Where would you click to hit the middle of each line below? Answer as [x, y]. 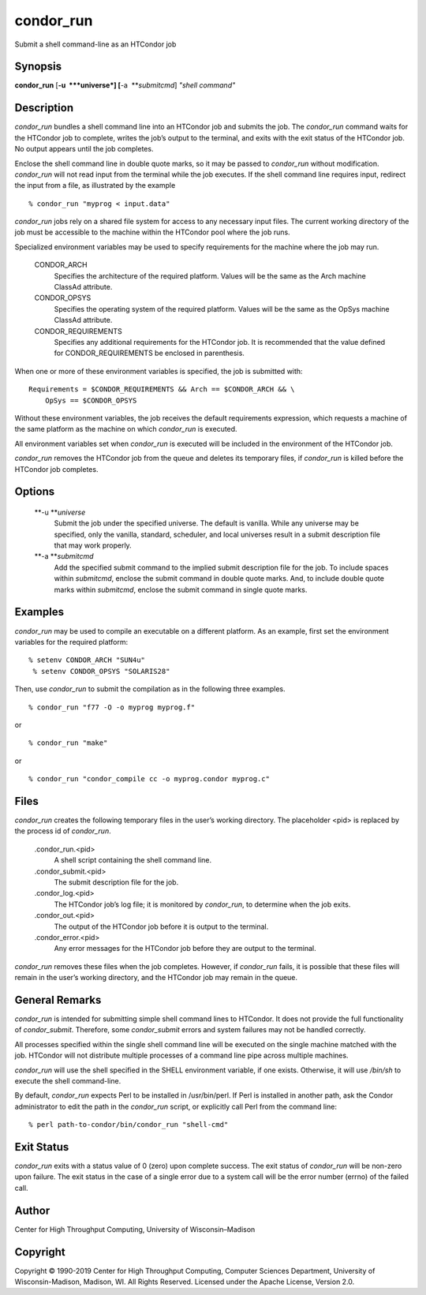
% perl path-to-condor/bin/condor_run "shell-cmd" [129, 1125]
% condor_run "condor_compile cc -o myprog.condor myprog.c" [149, 779]
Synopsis [38, 67]
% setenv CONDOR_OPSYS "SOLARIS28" [101, 671]
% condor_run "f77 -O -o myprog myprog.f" [112, 707]
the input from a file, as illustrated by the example [95, 185]
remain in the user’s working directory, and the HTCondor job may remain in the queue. [156, 978]
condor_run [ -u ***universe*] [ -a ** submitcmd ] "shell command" [125, 85]
